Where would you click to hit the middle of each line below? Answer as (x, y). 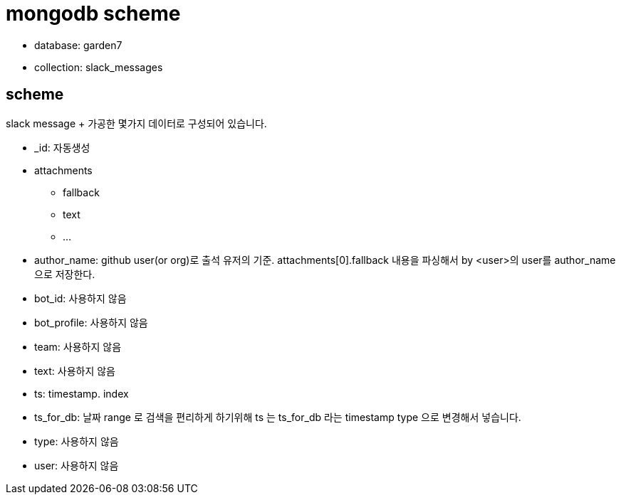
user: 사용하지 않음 (77, 465)
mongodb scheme (93, 14)
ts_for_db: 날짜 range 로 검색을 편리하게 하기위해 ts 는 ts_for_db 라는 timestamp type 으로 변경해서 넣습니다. (278, 417)
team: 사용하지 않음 (78, 346)
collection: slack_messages (99, 67)
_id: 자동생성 (62, 147)
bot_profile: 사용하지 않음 (91, 322)
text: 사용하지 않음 (75, 371)
